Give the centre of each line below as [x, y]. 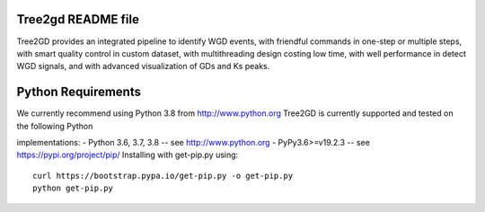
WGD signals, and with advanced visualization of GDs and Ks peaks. [143, 66]
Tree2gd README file [78, 19]
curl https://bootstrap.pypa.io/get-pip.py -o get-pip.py [163, 176]
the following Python [55, 126]
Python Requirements [79, 92]
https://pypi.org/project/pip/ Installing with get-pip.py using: [128, 155]
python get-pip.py [73, 188]
